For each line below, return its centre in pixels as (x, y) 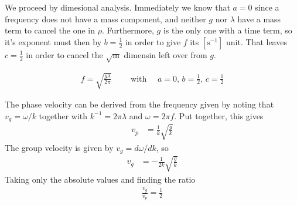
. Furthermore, (128, 30)
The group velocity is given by (59, 147)
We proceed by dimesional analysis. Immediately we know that (117, 7)
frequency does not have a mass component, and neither (105, 19)
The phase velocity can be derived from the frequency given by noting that (139, 104)
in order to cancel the (64, 54)
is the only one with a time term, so (228, 30)
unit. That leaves (257, 41)
